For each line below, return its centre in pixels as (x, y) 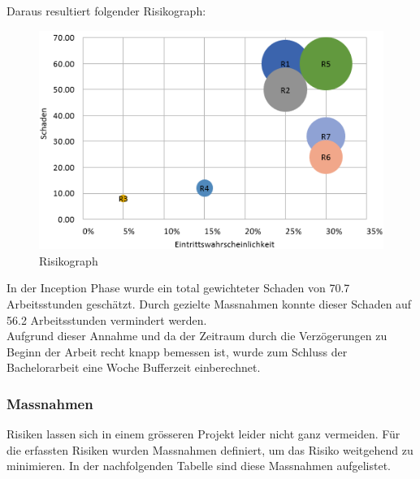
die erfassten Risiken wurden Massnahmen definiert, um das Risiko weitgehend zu (210, 449)
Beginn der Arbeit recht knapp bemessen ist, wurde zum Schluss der (177, 351)
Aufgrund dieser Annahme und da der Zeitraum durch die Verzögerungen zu (197, 336)
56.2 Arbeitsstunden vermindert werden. (107, 319)
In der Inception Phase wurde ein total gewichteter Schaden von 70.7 (178, 288)
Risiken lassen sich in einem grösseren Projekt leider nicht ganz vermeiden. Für (204, 434)
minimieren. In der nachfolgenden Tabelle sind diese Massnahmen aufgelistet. (199, 466)
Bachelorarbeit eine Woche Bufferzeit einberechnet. (134, 367)
